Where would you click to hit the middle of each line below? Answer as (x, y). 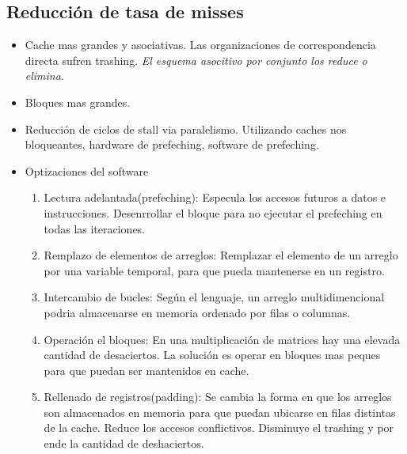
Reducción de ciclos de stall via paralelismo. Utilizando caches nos (186, 129)
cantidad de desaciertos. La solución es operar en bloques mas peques (212, 355)
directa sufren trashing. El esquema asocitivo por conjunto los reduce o (196, 60)
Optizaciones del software (87, 170)
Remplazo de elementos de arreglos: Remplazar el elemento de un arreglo (221, 255)
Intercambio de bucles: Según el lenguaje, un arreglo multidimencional (214, 297)
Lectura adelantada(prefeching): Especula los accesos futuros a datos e (215, 197)
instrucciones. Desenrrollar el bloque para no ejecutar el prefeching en (213, 212)
